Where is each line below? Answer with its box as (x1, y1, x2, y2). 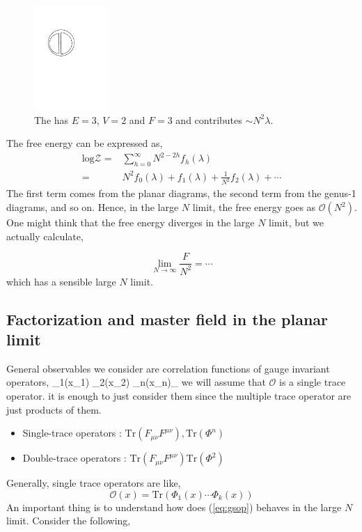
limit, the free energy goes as (192, 200, 316, 214)
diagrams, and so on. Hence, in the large (6, 200, 179, 214)
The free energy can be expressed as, (6, 136, 163, 150)
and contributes (175, 112, 242, 127)
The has (34, 112, 69, 127)
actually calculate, (6, 228, 84, 243)
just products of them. (6, 402, 102, 416)
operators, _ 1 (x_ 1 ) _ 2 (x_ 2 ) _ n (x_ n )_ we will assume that (6, 375, 266, 389)
